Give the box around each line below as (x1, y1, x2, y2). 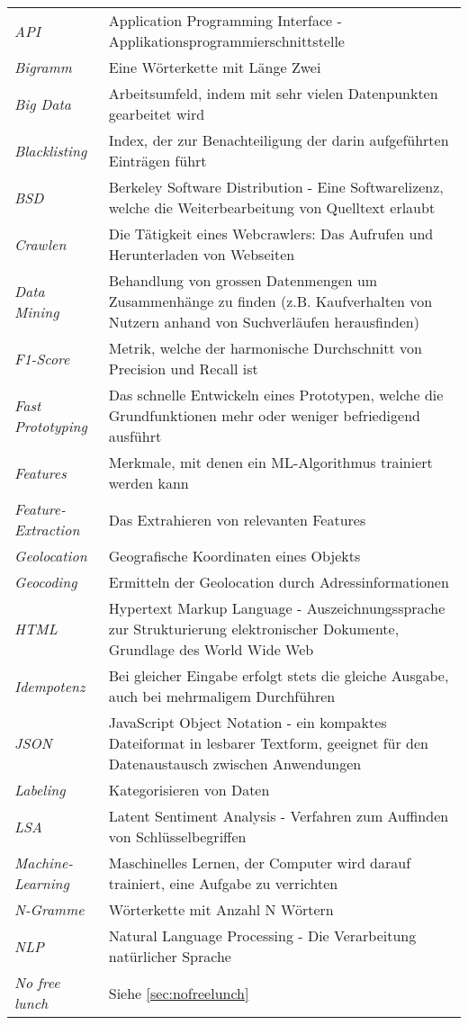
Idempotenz (14, 675, 85, 697)
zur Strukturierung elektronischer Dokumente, (108, 618, 400, 639)
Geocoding (14, 571, 77, 592)
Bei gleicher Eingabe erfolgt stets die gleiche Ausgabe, (108, 665, 449, 686)
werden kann (108, 472, 189, 493)
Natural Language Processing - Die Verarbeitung (108, 925, 417, 946)
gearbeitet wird (108, 103, 205, 124)
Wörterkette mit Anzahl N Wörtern (108, 899, 334, 920)
